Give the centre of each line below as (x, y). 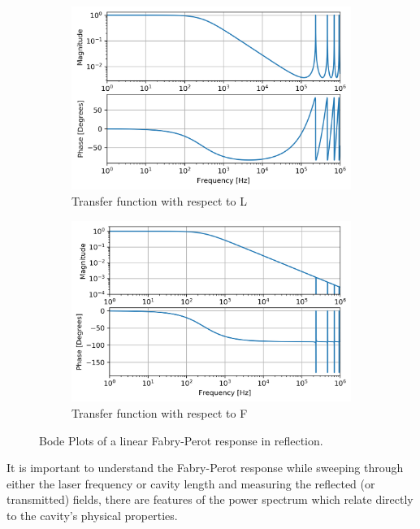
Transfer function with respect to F (160, 412)
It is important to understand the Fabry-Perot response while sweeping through (205, 468)
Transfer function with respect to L (159, 201)
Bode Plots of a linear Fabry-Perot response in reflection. (181, 440)
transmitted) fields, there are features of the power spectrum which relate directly (210, 499)
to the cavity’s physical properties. (92, 515)
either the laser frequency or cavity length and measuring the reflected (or (191, 483)
